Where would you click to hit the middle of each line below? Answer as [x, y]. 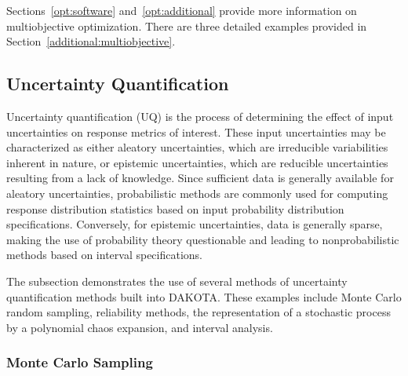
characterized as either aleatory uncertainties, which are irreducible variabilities [197, 147]
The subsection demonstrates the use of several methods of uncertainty [177, 281]
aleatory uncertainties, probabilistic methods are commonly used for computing [197, 193]
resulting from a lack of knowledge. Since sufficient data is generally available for [200, 178]
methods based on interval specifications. [105, 255]
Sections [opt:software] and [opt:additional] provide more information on [182, 10]
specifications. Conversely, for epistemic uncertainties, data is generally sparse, [195, 224]
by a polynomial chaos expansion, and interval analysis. [140, 327]
